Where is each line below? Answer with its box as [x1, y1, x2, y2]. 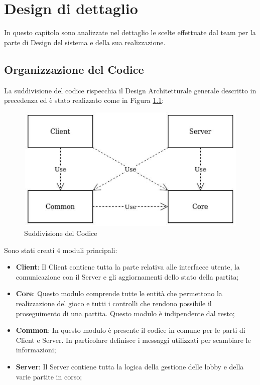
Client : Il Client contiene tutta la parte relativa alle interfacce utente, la [16, 262, 240, 272]
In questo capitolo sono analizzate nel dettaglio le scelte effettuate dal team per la [4, 27, 256, 38]
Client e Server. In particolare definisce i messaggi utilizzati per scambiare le [16, 334, 251, 345]
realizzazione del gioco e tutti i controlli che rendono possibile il [16, 298, 212, 309]
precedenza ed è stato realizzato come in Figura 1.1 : [4, 95, 164, 105]
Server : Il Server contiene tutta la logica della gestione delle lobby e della [16, 361, 244, 371]
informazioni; [16, 344, 56, 355]
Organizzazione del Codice [4, 61, 144, 77]
